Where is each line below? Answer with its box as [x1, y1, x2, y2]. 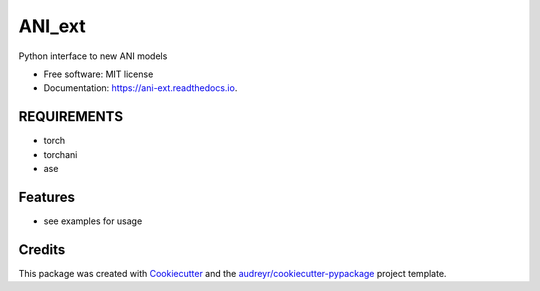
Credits [18, 241, 66, 258]
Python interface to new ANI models [18, 50, 168, 62]
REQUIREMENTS [18, 108, 124, 125]
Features [18, 188, 75, 205]
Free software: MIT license [43, 68, 154, 80]
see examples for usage [43, 215, 143, 227]
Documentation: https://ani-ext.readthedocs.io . [43, 82, 238, 94]
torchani [43, 148, 78, 160]
